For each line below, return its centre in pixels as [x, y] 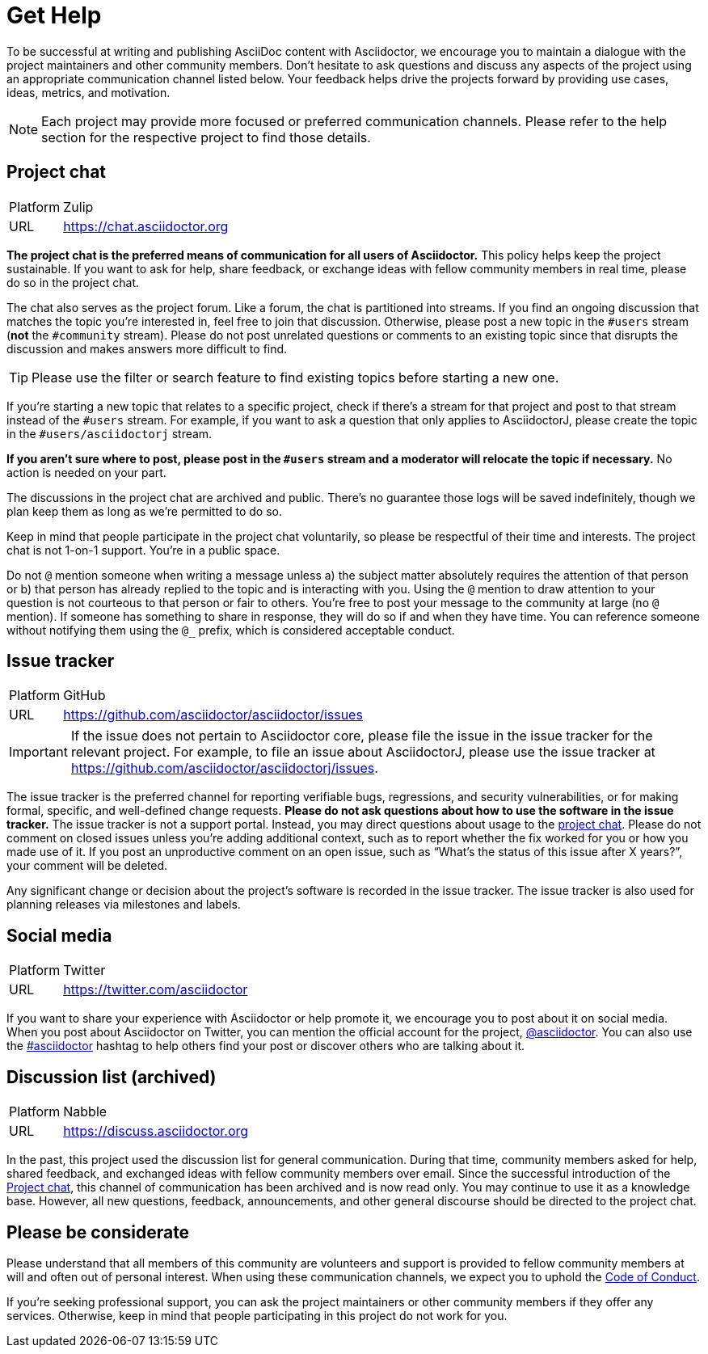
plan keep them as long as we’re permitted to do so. [145, 511]
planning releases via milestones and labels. [124, 905]
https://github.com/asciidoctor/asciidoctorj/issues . [224, 768]
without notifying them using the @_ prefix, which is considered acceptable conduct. [231, 630]
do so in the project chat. [73, 282]
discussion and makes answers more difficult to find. [147, 348]
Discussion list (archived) [112, 1077]
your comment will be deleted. [87, 866]
